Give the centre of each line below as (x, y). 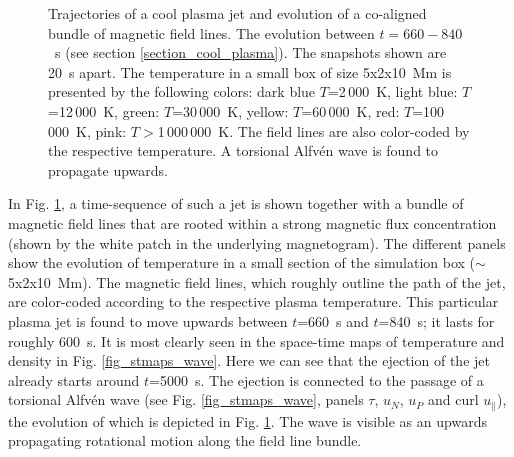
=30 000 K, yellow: (230, 110)
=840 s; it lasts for (436, 320)
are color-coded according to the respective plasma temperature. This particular (253, 301)
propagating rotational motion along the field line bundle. (185, 440)
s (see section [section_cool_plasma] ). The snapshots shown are (250, 52)
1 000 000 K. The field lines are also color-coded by (313, 130)
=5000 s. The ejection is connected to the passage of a (316, 379)
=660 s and (333, 320)
